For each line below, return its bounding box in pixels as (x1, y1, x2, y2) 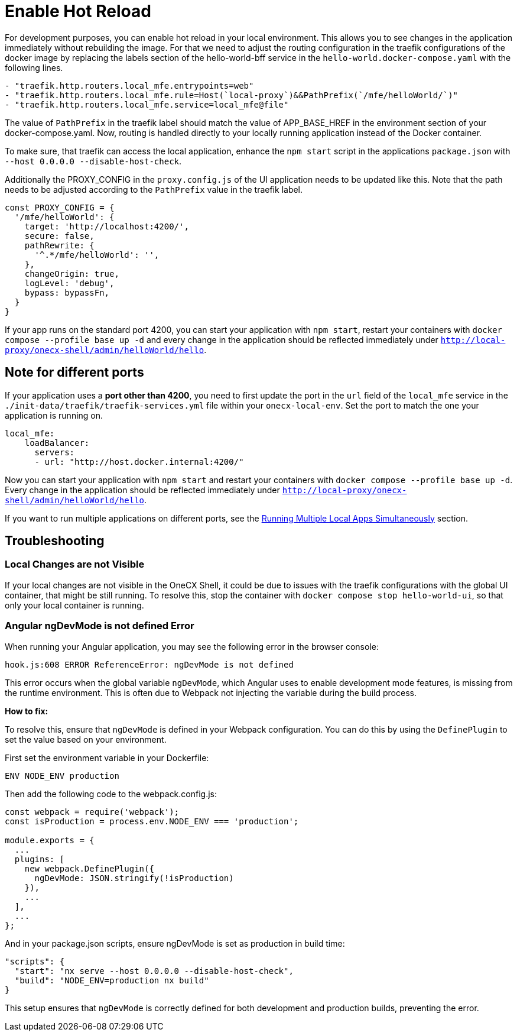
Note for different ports (5, 365, 144, 380)
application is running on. (5, 410, 103, 420)
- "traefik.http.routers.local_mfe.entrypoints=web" (5, 80, 254, 90)
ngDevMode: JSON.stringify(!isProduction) (34, 873, 234, 883)
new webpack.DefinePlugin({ (24, 863, 154, 873)
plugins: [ (14, 854, 65, 864)
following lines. (5, 62, 63, 73)
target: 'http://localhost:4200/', (24, 221, 189, 231)
